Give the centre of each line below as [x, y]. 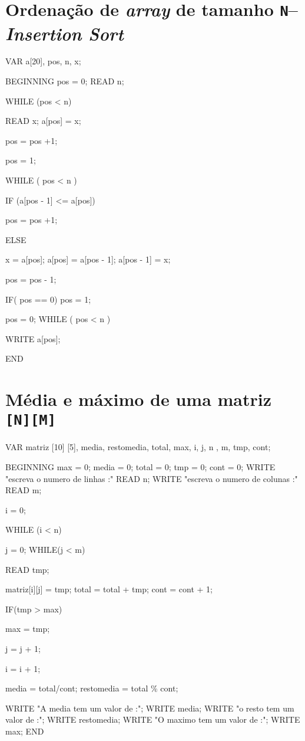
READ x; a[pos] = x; [43, 121]
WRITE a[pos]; [33, 338]
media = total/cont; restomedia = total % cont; [92, 688]
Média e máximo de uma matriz [139, 399]
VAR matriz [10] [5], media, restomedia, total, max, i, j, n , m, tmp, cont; [138, 447]
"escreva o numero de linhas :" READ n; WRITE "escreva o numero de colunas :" [152, 478]
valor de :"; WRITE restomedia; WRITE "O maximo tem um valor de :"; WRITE [153, 719]
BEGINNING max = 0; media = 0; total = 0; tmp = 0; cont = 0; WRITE [140, 466]
